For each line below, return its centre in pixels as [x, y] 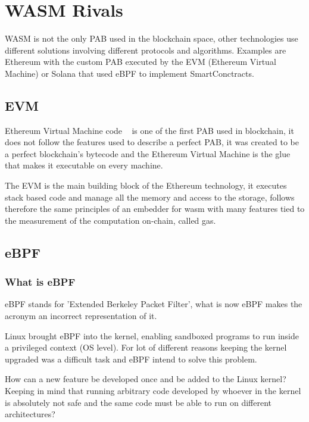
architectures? [30, 414]
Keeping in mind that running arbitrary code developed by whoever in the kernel [153, 391]
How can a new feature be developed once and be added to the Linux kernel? [146, 379]
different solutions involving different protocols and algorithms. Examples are [146, 50]
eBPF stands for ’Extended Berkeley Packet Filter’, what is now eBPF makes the [154, 304]
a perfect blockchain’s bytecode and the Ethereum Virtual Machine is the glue [148, 153]
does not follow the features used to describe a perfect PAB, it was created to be [152, 142]
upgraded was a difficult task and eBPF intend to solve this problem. [131, 359]
